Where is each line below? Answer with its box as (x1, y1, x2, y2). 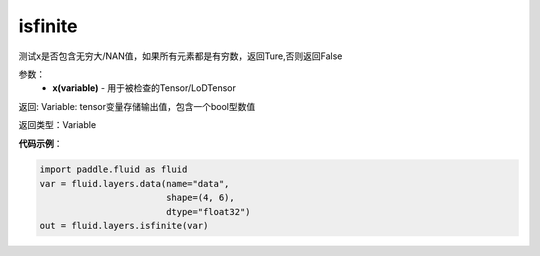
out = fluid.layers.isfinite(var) (39, 220, 209, 232)
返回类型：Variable (18, 119, 97, 131)
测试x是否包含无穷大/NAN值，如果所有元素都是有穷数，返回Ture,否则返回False (18, 50, 343, 62)
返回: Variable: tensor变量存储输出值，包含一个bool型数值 (18, 100, 256, 112)
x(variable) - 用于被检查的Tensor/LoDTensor (52, 82, 237, 94)
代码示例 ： (18, 137, 63, 149)
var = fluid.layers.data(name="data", (39, 178, 230, 189)
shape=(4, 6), (165, 192, 235, 204)
